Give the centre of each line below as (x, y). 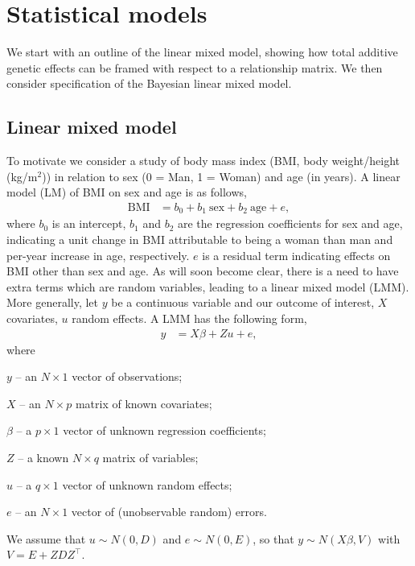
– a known (43, 457)
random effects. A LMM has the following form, (189, 318)
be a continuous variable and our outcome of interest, (243, 302)
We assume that (46, 538)
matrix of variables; (150, 457)
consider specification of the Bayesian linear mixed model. (149, 83)
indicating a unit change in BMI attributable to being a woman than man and (200, 239)
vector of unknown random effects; (147, 484)
